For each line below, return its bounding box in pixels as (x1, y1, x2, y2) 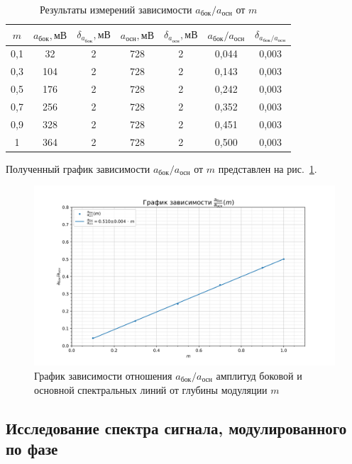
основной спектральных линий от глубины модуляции (34, 382, 268, 397)
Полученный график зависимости (6, 161, 150, 176)
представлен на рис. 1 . (218, 161, 317, 176)
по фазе (6, 438, 58, 459)
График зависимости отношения (34, 368, 172, 383)
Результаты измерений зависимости (39, 2, 192, 16)
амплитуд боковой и (216, 368, 302, 383)
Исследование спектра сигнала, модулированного (6, 417, 347, 438)
